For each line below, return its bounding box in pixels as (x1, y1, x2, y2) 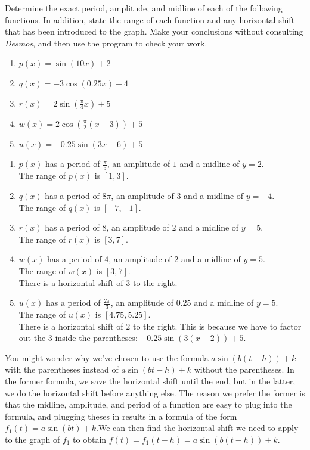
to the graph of (5, 433, 60, 445)
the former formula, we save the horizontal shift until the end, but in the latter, (5, 375, 296, 387)
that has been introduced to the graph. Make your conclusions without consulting (5, 25, 303, 38)
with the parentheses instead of (5, 363, 119, 375)
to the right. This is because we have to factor (132, 319, 302, 332)
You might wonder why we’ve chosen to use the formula (5, 351, 209, 364)
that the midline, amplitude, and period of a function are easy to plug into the (5, 398, 292, 411)
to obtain (73, 433, 107, 445)
